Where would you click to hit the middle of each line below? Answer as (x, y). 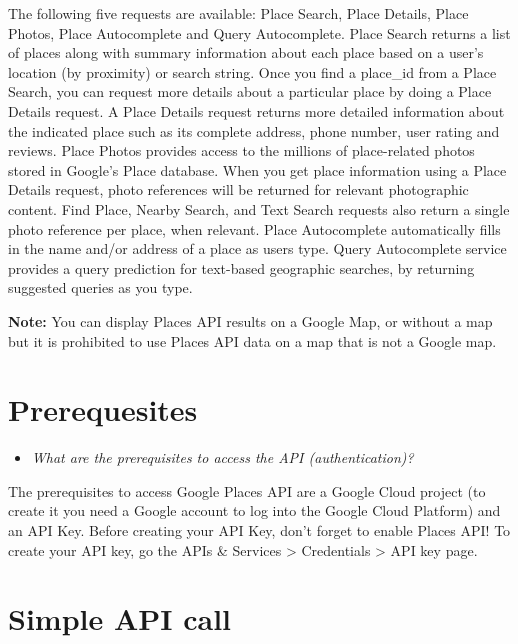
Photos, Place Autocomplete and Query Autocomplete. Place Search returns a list (259, 32)
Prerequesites (103, 409)
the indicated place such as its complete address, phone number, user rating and (254, 130)
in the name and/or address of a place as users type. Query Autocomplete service (257, 248)
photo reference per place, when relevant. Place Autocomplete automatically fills (254, 228)
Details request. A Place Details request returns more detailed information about (256, 110)
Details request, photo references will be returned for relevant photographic (238, 189)
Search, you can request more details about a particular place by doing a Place (250, 91)
